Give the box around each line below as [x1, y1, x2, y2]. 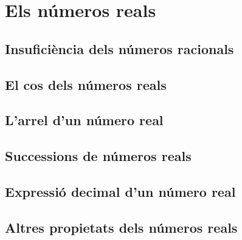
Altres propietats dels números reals [5, 218, 238, 236]
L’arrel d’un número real [5, 111, 164, 129]
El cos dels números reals [5, 75, 167, 94]
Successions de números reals [5, 146, 192, 165]
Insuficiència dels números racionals [5, 39, 234, 58]
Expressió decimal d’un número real [5, 182, 236, 201]
